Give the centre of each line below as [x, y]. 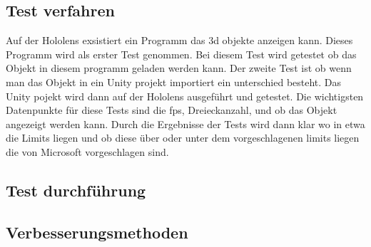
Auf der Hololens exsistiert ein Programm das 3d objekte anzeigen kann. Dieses [179, 40]
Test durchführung [76, 190]
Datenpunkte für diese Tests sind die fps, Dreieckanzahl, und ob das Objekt [172, 110]
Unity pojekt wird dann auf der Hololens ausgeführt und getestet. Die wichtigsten [185, 96]
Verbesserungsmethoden [97, 232]
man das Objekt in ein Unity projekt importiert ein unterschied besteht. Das [174, 82]
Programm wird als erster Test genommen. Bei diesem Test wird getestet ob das [181, 54]
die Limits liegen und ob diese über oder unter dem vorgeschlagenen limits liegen [183, 138]
